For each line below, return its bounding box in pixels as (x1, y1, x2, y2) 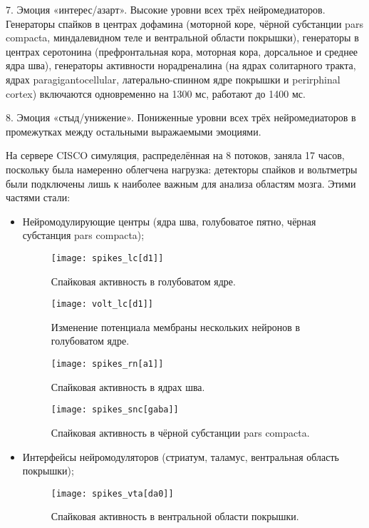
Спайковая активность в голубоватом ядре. (51, 273, 236, 288)
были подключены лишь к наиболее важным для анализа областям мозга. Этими (6, 176, 356, 191)
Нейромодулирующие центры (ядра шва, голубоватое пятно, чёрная (22, 213, 316, 228)
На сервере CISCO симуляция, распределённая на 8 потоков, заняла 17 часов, (6, 148, 345, 163)
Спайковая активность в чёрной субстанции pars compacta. (51, 425, 310, 440)
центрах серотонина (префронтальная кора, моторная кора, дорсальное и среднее (6, 44, 358, 59)
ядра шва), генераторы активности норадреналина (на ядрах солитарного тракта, (6, 58, 356, 73)
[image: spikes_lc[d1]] (51, 253, 164, 263)
